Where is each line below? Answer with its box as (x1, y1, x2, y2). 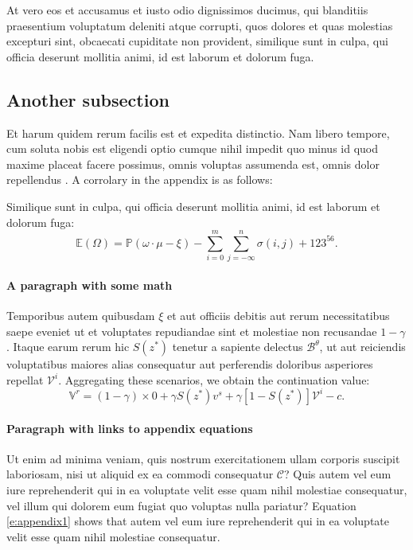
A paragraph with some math (6, 276, 173, 293)
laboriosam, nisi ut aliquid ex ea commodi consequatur (6, 466, 274, 482)
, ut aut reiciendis (319, 338, 406, 355)
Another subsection (6, 87, 169, 111)
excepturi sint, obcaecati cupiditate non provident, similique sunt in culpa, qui (6, 33, 388, 49)
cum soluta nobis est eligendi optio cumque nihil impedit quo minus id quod (6, 140, 379, 157)
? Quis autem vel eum (283, 466, 392, 482)
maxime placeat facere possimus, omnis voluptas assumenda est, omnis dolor (6, 155, 380, 172)
